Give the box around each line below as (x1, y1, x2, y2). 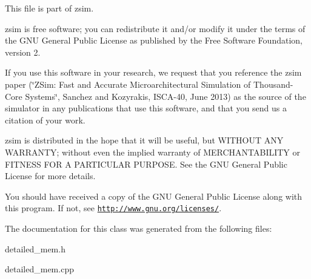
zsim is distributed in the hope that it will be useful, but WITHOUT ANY (5, 134, 284, 146)
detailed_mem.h (5, 242, 65, 255)
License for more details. (5, 169, 96, 182)
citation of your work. (5, 113, 85, 126)
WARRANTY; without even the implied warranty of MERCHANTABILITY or (5, 145, 301, 158)
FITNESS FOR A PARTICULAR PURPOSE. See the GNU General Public (5, 157, 287, 170)
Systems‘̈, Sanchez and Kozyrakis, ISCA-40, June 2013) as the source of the (25, 90, 306, 102)
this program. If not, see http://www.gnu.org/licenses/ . (5, 202, 222, 214)
